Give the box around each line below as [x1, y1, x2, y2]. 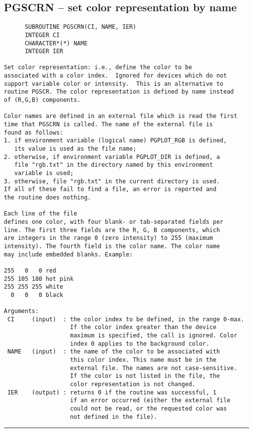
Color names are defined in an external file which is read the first [4, 113, 237, 120]
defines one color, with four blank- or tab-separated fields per [4, 218, 224, 225]
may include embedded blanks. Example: [4, 251, 133, 258]
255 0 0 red [4, 267, 56, 274]
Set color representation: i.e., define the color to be [4, 64, 192, 71]
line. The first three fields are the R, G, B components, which [4, 226, 220, 234]
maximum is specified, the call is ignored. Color [70, 332, 237, 339]
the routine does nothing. [4, 194, 91, 201]
